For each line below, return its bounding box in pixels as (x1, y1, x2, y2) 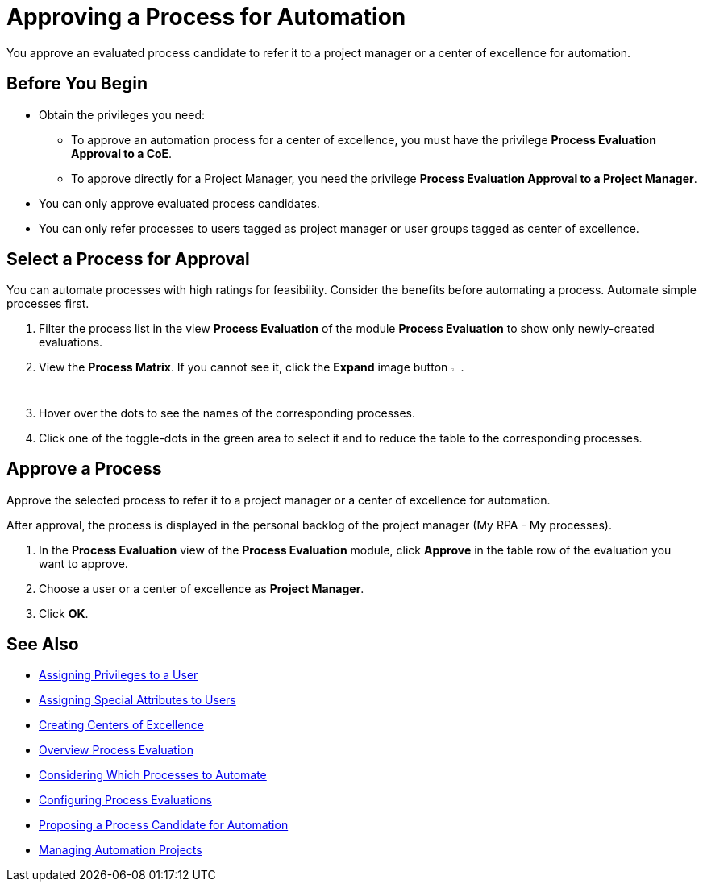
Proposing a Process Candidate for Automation (39, 818, 289, 832)
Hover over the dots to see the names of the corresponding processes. (39, 405, 416, 420)
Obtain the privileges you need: (39, 107, 206, 122)
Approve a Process (6, 459, 162, 479)
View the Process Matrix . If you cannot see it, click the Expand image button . (39, 360, 464, 375)
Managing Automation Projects (39, 843, 202, 857)
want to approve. (39, 556, 128, 571)
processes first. (6, 297, 89, 311)
